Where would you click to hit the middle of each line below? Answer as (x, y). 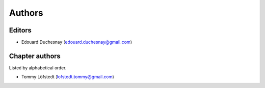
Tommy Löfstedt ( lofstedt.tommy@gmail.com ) (68, 77)
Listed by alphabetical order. (38, 68)
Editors (20, 30)
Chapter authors (35, 56)
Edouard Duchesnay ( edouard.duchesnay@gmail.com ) (77, 42)
